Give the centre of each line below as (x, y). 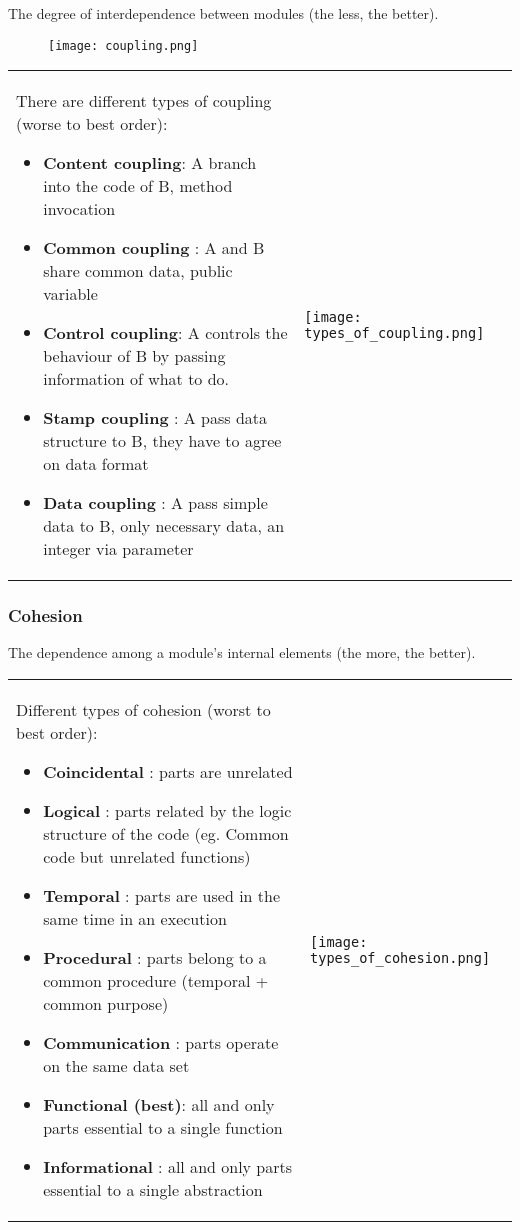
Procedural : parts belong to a (155, 958)
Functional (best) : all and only (159, 1105)
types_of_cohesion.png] (400, 957)
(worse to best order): (92, 124)
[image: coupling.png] (123, 45)
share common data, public (138, 271)
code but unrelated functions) (147, 857)
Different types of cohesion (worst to (143, 710)
